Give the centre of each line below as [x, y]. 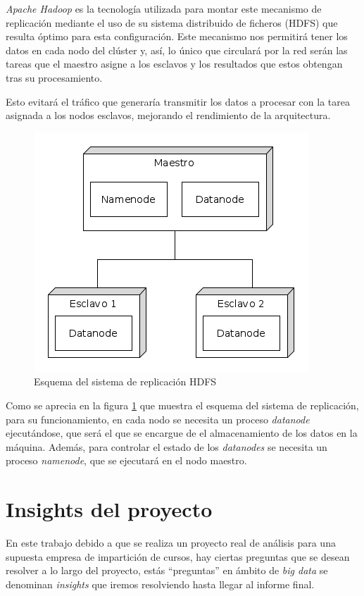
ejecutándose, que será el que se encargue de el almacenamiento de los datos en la [182, 433]
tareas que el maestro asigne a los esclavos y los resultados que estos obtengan [174, 64]
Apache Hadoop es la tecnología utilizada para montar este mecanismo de [164, 8]
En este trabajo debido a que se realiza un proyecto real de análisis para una [171, 543]
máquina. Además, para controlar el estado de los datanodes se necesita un [167, 446]
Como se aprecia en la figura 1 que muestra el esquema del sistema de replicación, [182, 405]
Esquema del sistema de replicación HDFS [125, 381]
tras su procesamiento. [54, 77]
